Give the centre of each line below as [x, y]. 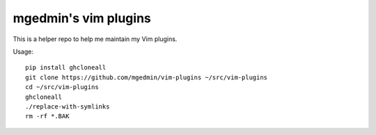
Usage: [23, 51]
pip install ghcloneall [66, 67]
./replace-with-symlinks [68, 106]
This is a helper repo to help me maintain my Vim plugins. [95, 39]
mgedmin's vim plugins [82, 18]
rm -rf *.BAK [47, 116]
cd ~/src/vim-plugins [62, 87]
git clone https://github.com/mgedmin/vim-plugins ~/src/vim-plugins [147, 77]
